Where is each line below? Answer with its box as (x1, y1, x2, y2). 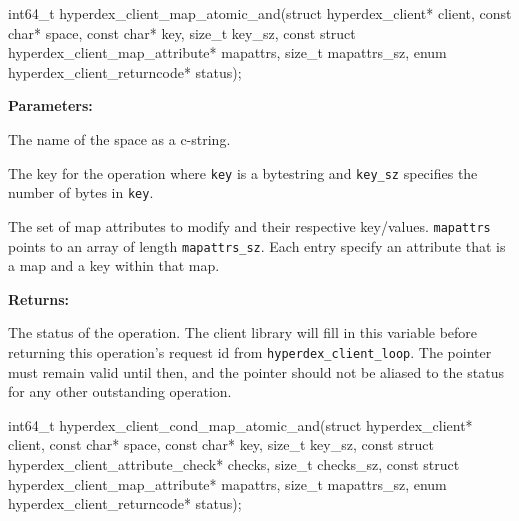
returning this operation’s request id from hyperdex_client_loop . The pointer (8, 341, 492, 362)
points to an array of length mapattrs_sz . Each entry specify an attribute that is (8, 235, 506, 256)
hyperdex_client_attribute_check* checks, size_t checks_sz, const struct (8, 454, 460, 474)
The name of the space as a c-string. (8, 128, 231, 149)
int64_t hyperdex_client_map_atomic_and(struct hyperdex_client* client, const (8, 3, 512, 23)
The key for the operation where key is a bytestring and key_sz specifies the (8, 162, 478, 183)
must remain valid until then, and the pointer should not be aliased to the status (8, 361, 504, 382)
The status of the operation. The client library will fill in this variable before (8, 322, 478, 343)
